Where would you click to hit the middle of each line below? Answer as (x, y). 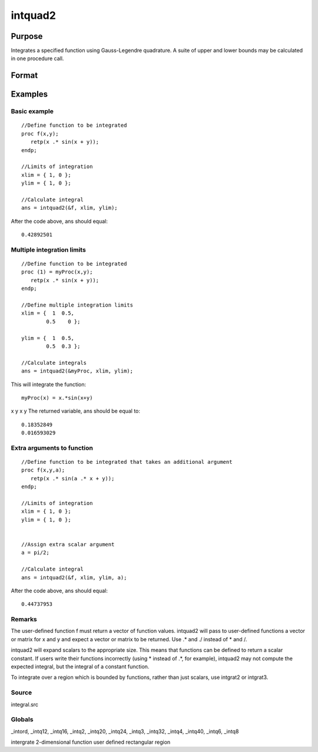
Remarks (24, 619)
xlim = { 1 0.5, (48, 313)
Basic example (32, 111)
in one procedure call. (37, 58)
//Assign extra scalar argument (68, 544)
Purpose (27, 36)
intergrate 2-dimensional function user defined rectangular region (91, 742)
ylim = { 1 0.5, (48, 338)
